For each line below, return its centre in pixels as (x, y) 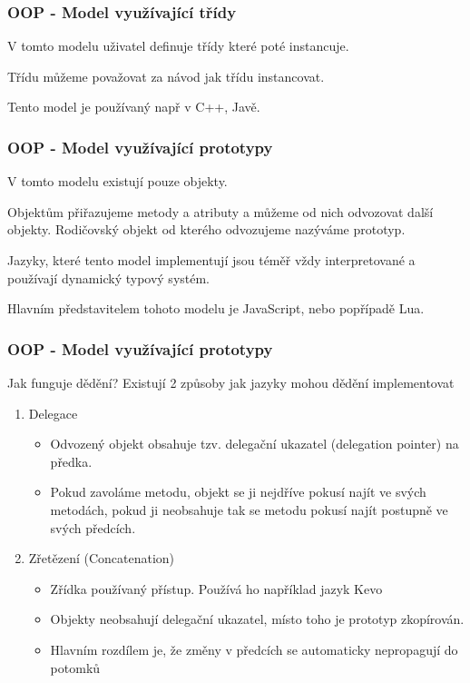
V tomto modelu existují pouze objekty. (117, 181)
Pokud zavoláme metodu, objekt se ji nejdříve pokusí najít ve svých (238, 492)
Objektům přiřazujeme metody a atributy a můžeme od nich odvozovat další (220, 211)
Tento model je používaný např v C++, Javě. (134, 107)
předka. (71, 461)
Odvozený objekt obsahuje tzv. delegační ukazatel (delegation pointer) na (255, 444)
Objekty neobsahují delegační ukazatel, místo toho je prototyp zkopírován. (257, 619)
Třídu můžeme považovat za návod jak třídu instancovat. (166, 76)
